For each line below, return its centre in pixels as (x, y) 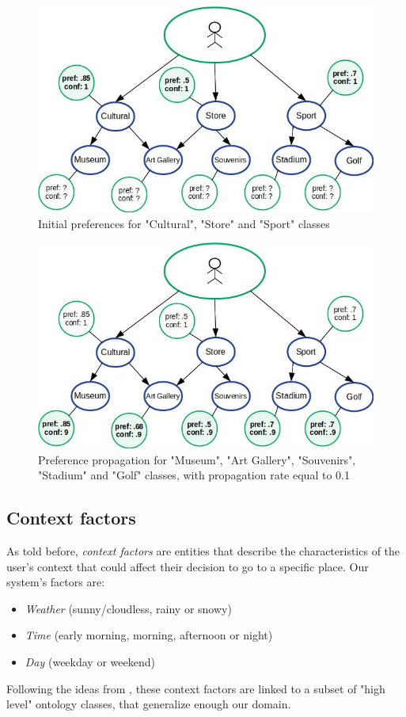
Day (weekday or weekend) (90, 662)
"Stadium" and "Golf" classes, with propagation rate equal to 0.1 (194, 475)
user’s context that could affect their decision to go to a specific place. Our (188, 566)
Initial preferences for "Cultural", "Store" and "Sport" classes (184, 223)
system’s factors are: (56, 582)
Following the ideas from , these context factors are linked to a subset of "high (196, 688)
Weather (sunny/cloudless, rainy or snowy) (128, 608)
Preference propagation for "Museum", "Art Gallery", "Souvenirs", (197, 459)
